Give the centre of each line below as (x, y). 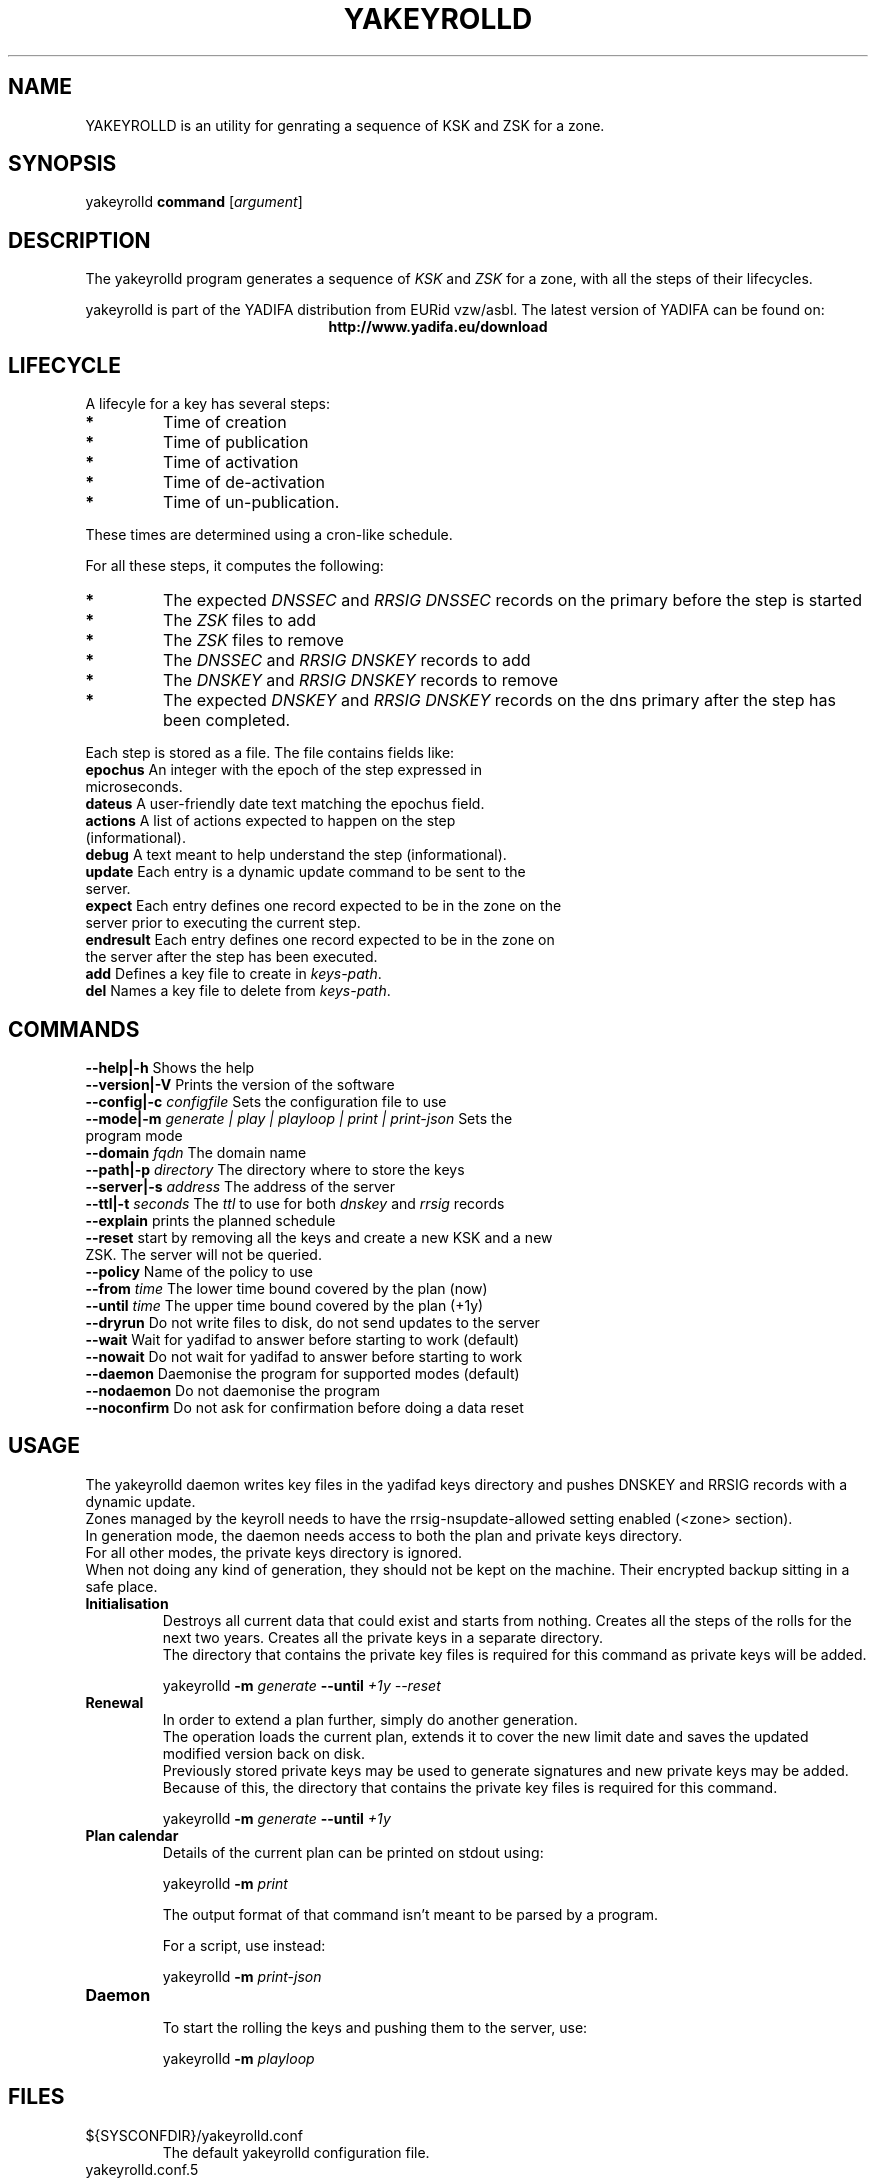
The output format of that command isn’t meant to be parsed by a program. (410, 1914)
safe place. (121, 1586)
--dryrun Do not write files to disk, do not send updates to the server (312, 1322)
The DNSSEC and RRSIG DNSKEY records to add (347, 660)
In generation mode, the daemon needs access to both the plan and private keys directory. (384, 1535)
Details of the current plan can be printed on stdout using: (353, 1852)
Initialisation (127, 1603)
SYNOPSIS (62, 164)
